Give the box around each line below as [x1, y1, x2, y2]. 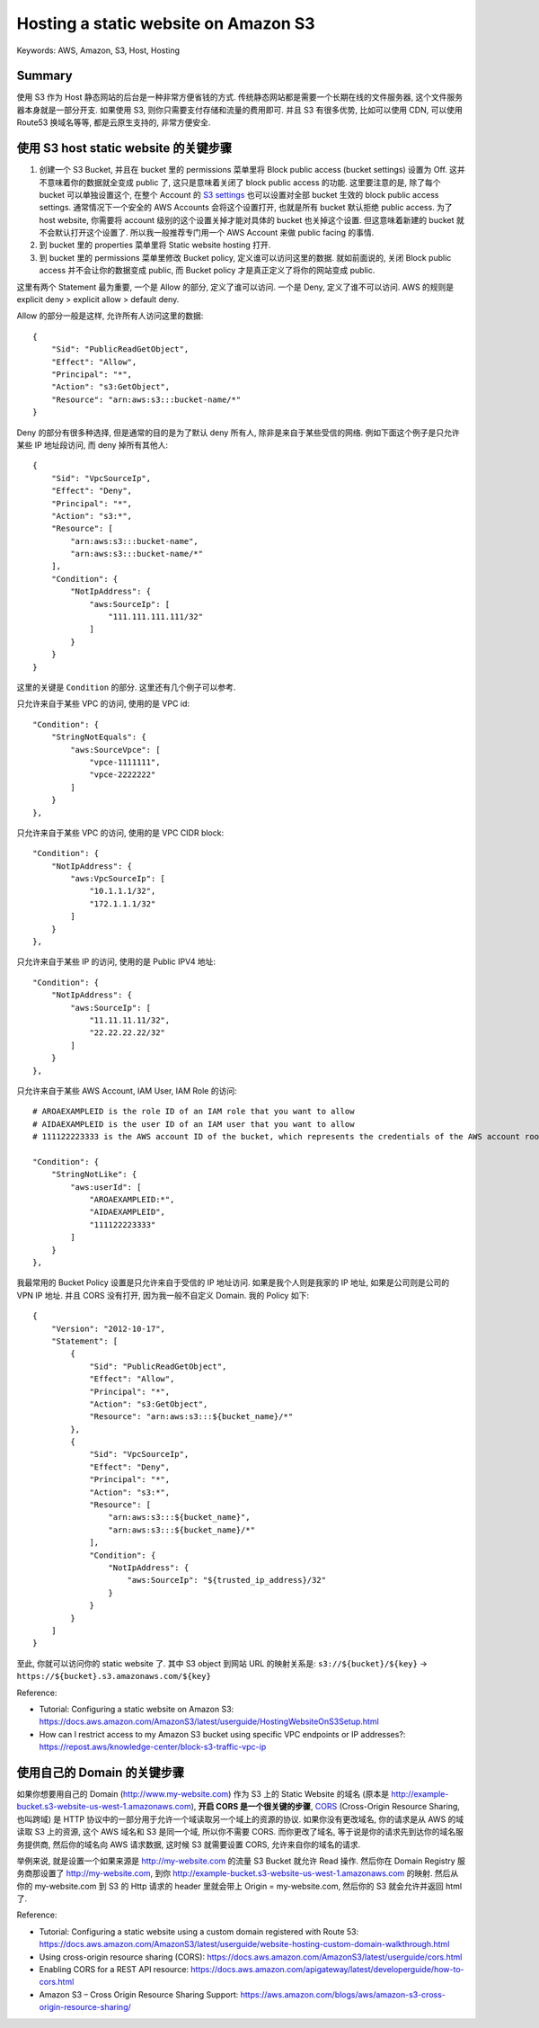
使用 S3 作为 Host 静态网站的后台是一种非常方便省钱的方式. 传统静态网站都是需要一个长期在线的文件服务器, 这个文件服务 [16, 92, 464, 103]
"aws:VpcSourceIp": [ [70, 873, 166, 884]
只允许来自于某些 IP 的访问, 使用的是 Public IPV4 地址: [16, 956, 216, 967]
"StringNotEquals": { [50, 732, 147, 742]
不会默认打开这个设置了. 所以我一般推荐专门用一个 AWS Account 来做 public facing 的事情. [39, 228, 375, 238]
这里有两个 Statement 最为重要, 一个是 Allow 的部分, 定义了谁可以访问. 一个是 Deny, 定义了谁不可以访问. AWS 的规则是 [16, 281, 455, 292]
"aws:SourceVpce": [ [70, 745, 161, 755]
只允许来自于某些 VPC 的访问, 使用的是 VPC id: [16, 698, 190, 710]
